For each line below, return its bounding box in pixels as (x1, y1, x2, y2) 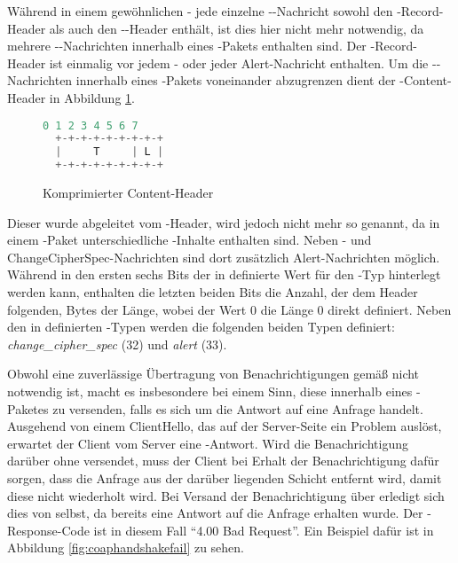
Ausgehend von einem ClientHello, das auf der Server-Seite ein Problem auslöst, (7, 417, 442, 435)
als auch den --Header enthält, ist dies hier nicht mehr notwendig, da (49, 19, 424, 37)
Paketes (7, 399, 49, 418)
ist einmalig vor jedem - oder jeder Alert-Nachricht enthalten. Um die (49, 53, 429, 72)
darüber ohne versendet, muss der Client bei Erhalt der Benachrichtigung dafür (7, 451, 439, 470)
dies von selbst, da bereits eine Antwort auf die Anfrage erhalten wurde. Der (7, 504, 423, 522)
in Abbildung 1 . (49, 88, 135, 106)
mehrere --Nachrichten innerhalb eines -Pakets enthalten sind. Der (7, 36, 367, 55)
